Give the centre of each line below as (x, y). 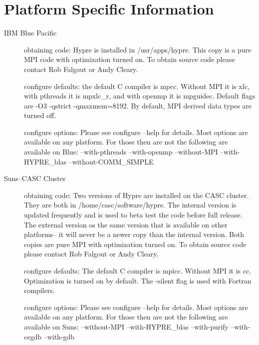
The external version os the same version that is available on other (126, 224)
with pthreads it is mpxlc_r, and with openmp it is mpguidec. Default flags (140, 96)
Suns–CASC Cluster (35, 178)
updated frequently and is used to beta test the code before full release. (133, 215)
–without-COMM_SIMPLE (111, 161)
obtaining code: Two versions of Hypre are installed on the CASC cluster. (136, 195)
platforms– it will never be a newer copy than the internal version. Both (134, 234)
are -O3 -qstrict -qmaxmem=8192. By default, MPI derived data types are (138, 105)
